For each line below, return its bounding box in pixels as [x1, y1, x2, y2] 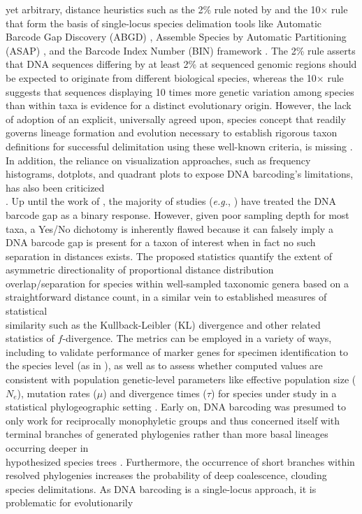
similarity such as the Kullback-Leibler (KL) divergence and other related [6, 317, 321, 331]
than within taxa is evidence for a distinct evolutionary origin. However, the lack [6, 98, 352, 113]
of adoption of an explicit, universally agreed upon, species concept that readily [6, 111, 346, 126]
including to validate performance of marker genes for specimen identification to [6, 344, 348, 359]
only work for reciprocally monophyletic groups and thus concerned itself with [6, 413, 340, 427]
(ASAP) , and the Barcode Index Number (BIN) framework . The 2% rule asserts [6, 43, 356, 57]
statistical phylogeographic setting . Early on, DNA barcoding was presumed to [6, 399, 347, 414]
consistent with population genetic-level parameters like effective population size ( [6, 372, 356, 387]
